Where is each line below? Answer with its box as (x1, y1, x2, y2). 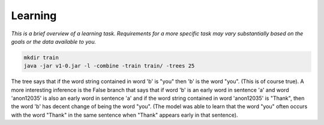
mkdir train (23, 54, 59, 61)
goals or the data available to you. (11, 38, 96, 45)
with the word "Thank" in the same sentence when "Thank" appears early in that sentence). (11, 111, 238, 118)
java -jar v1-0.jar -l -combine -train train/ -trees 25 (23, 63, 195, 69)
